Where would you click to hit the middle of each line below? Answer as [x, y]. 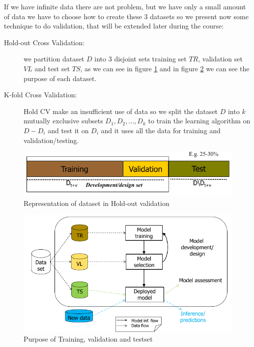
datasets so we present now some [199, 16]
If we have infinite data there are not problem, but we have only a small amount [125, 6]
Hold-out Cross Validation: [44, 42]
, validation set [220, 59]
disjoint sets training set [150, 59]
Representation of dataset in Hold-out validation [97, 203]
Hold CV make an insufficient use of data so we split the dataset [121, 111]
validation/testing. [51, 140]
